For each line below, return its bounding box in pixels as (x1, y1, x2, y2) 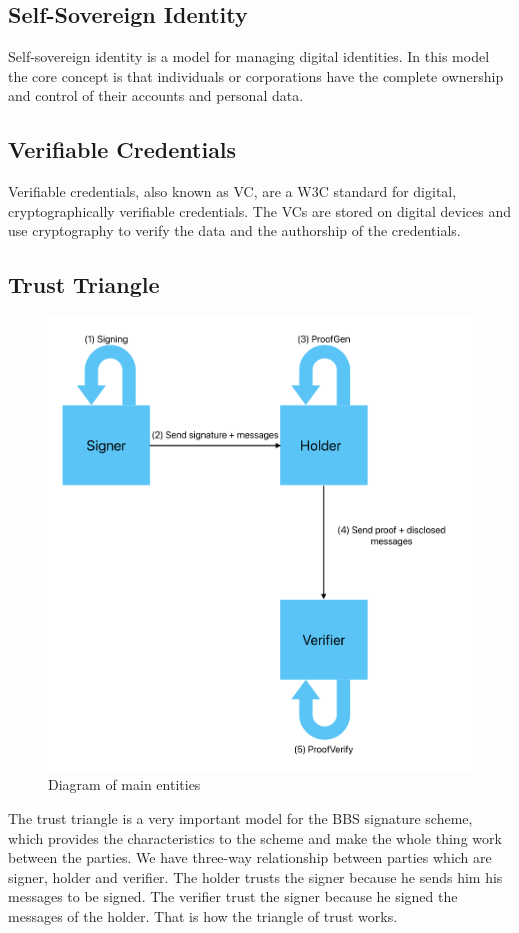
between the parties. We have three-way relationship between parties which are (8, 847, 492, 868)
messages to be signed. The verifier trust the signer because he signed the (8, 886, 458, 907)
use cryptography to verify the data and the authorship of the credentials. (8, 220, 461, 241)
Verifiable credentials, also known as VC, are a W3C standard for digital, (8, 181, 457, 202)
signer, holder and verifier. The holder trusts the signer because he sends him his (8, 866, 503, 887)
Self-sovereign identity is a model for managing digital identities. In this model (8, 46, 490, 67)
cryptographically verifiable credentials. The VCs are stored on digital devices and (8, 200, 511, 221)
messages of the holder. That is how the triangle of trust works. (8, 906, 398, 926)
